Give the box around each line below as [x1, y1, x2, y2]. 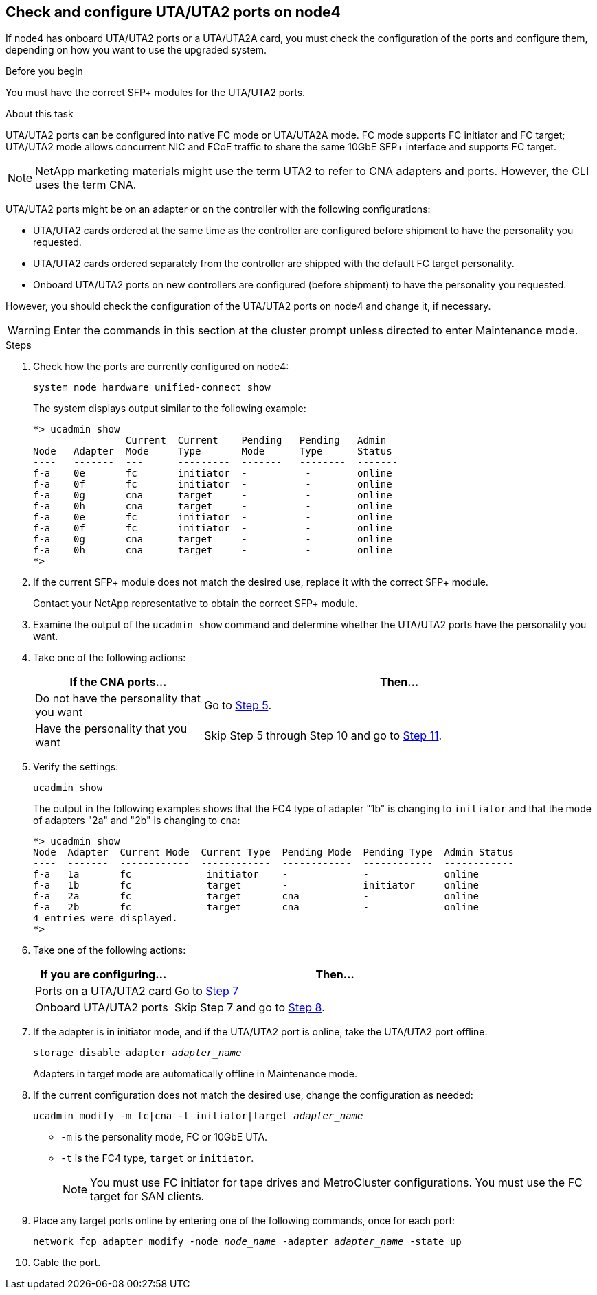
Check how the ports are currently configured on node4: [33, 360, 289, 373]
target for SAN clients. [90, 1189, 205, 1204]
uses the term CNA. [35, 178, 137, 192]
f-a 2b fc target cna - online [33, 902, 480, 913]
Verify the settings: [33, 761, 119, 773]
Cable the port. [33, 1257, 101, 1269]
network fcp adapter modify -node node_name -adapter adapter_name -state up [33, 1236, 462, 1248]
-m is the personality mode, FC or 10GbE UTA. [60, 1131, 268, 1143]
